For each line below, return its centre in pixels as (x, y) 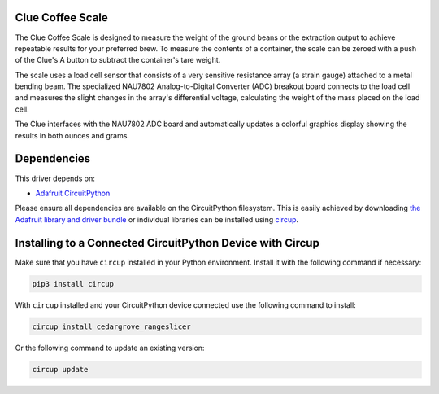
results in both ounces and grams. (72, 135)
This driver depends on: (55, 178)
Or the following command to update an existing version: (110, 348)
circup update (60, 369)
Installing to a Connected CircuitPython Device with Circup (167, 243)
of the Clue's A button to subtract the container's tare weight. (118, 60)
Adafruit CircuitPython (73, 193)
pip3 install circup (73, 284)
